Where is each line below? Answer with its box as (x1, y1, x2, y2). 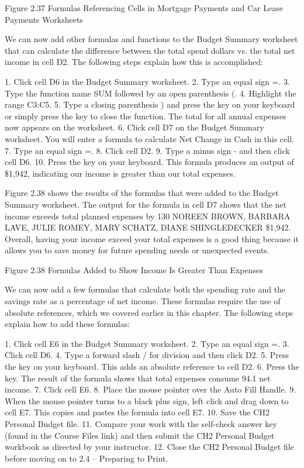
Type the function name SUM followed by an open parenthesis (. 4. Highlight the (5, 87, 296, 99)
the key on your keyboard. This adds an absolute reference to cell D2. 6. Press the (5, 360, 299, 373)
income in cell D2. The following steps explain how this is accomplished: (5, 56, 263, 68)
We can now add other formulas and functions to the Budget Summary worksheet (5, 33, 298, 45)
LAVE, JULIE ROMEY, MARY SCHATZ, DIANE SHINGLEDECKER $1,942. (5, 221, 291, 233)
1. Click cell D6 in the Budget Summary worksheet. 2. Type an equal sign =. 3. (5, 75, 290, 87)
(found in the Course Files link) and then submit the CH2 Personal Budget (5, 429, 275, 441)
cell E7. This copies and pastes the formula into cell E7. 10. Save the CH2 (5, 406, 270, 418)
